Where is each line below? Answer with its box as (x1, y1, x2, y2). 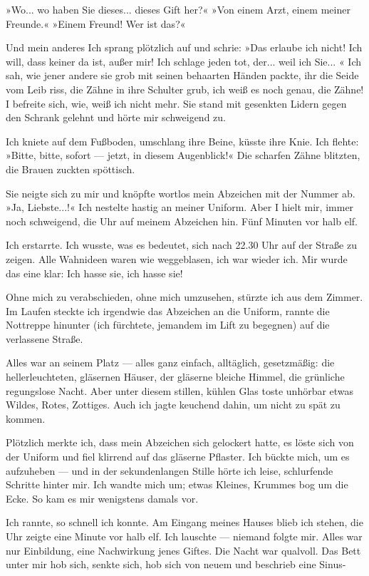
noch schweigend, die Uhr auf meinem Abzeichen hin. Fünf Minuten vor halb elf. (6, 213, 358, 228)
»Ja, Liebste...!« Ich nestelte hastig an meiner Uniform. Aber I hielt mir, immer (6, 200, 354, 215)
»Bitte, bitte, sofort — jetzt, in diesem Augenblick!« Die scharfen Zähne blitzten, (6, 148, 360, 163)
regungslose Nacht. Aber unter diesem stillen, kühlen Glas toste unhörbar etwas (6, 383, 354, 398)
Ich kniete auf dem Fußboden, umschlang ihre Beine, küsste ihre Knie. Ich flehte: (6, 133, 359, 148)
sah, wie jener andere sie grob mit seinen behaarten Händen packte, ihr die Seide (6, 68, 359, 83)
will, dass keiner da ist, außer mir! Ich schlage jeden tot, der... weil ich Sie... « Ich (6, 53, 361, 68)
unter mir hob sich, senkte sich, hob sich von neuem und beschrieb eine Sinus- (6, 557, 346, 572)
